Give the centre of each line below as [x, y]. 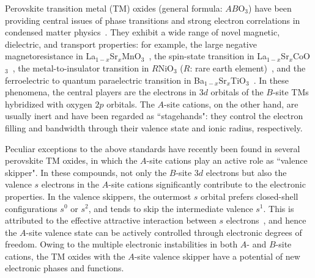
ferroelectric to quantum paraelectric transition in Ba [105, 80]
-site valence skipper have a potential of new [217, 256]
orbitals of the [237, 92]
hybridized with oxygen [49, 104]
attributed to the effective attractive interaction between [111, 220]
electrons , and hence [266, 220]
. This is [279, 208]
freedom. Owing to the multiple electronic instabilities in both [121, 244]
